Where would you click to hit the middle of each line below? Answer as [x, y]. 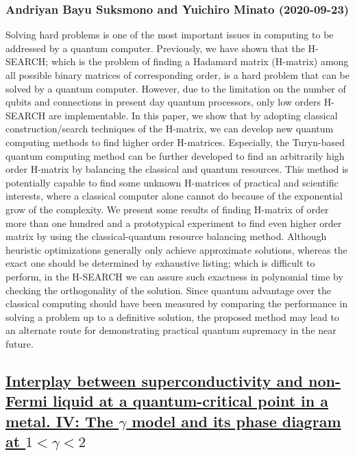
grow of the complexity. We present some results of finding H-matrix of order [167, 209]
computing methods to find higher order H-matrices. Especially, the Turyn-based [175, 142]
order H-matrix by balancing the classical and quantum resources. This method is [177, 169]
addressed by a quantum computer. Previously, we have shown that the [155, 48]
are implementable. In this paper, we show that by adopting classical [193, 115]
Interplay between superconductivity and [155, 380]
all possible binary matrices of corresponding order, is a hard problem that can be [178, 75]
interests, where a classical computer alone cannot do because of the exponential [174, 196]
